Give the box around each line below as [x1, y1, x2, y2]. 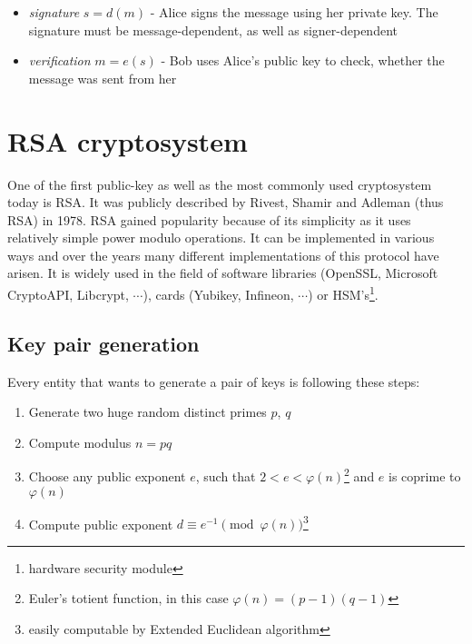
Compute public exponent [28, 514, 173, 533]
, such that [195, 466, 256, 485]
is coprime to [388, 466, 461, 485]
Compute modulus [28, 432, 132, 451]
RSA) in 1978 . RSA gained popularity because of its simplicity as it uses [7, 210, 411, 229]
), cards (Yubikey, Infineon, [143, 284, 294, 303]
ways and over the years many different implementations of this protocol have [7, 245, 439, 264]
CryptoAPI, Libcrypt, [7, 284, 129, 303]
